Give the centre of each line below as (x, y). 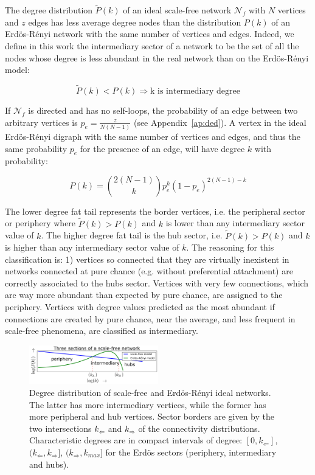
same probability (36, 148)
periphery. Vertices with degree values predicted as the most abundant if (140, 307)
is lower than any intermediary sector (235, 223)
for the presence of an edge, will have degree (162, 148)
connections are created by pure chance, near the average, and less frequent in (150, 318)
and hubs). (49, 464)
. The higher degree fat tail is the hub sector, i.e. (132, 235)
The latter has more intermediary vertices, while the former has (148, 404)
